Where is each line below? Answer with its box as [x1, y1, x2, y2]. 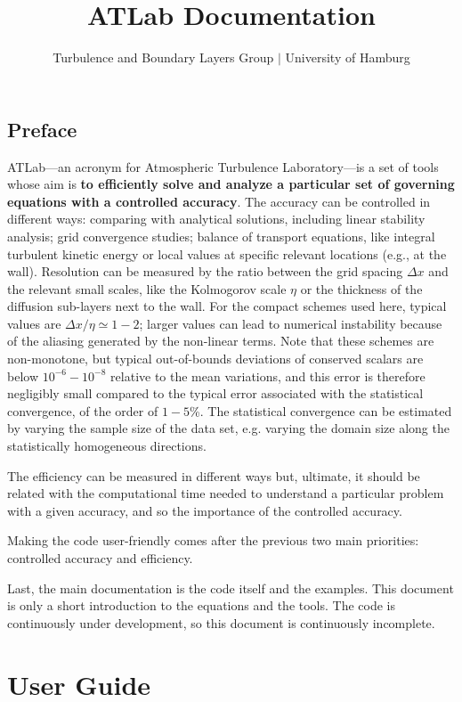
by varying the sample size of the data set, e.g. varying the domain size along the [7, 419, 450, 437]
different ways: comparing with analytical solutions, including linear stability [7, 209, 426, 228]
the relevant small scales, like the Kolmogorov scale [7, 279, 287, 298]
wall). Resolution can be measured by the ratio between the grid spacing [7, 262, 403, 281]
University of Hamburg [285, 48, 410, 67]
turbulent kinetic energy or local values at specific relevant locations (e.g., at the [7, 244, 447, 263]
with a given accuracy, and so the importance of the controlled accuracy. [7, 501, 402, 519]
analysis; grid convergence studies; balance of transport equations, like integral [7, 226, 435, 245]
